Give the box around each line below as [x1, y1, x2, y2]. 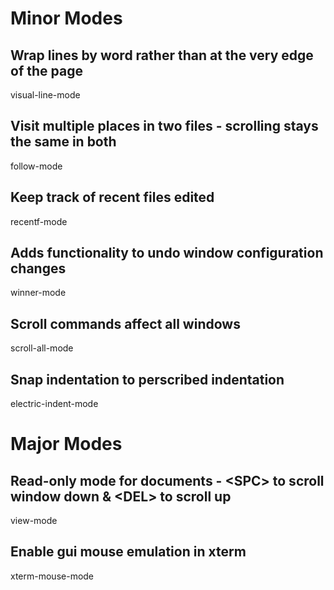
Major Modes [10, 433, 123, 456]
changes [10, 260, 67, 277]
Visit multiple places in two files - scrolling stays [10, 118, 319, 135]
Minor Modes [10, 7, 123, 30]
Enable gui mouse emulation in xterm [10, 543, 247, 561]
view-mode [10, 515, 58, 527]
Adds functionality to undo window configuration [10, 245, 324, 262]
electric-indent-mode [10, 398, 99, 410]
